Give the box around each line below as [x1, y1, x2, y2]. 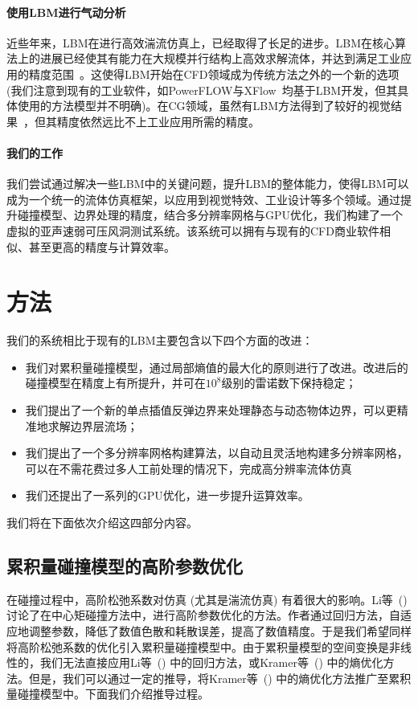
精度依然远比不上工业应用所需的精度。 [56, 112, 260, 129]
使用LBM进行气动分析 [6, 3, 126, 20]
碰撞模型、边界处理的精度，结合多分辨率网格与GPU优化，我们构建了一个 [17, 206, 404, 223]
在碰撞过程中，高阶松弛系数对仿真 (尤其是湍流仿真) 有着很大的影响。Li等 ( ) [6, 591, 408, 607]
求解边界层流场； [47, 417, 138, 434]
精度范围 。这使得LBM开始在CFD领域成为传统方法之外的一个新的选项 [28, 65, 400, 82]
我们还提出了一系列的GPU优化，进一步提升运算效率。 [25, 487, 309, 504]
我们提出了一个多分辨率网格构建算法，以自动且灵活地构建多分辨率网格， [25, 444, 408, 461]
